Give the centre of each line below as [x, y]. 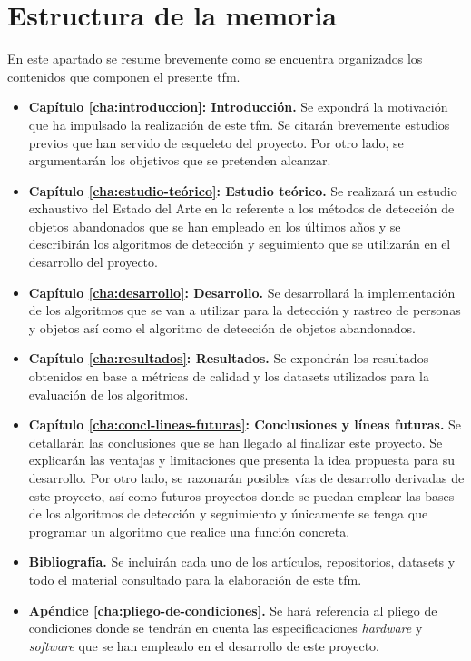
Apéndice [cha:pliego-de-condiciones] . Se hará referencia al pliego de [233, 610]
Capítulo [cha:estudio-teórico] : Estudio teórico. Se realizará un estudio [243, 190]
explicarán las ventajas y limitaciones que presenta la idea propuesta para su [242, 460]
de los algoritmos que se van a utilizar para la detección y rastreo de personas [245, 310]
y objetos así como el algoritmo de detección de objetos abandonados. [222, 327]
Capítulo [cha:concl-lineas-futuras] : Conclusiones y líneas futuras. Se [245, 424]
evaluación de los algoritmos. [108, 394]
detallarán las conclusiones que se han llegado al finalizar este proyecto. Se [235, 442]
